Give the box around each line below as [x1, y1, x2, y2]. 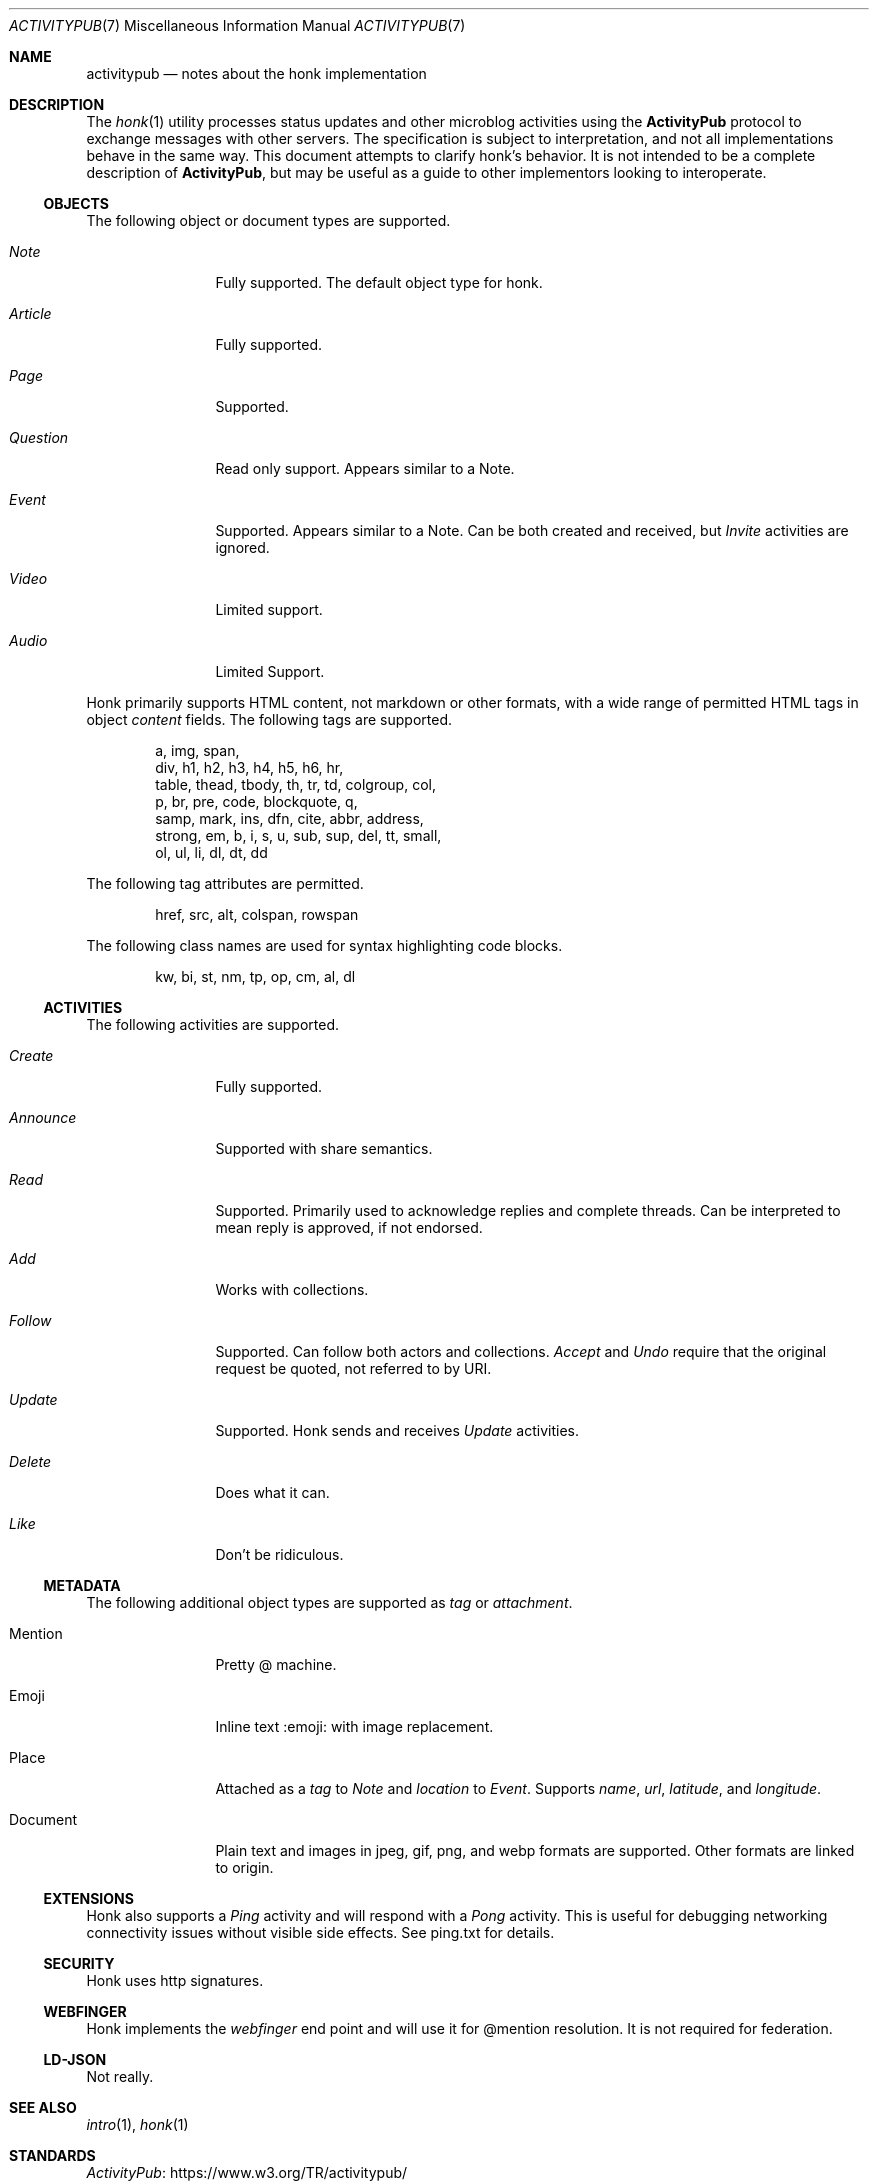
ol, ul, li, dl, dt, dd [155, 844, 268, 861]
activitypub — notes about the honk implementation [86, 65, 427, 82]
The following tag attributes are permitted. [86, 875, 364, 892]
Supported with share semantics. [215, 1140, 433, 1157]
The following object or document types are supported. [86, 212, 451, 229]
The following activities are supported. [86, 1016, 339, 1033]
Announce [9, 1109, 77, 1126]
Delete [9, 1453, 52, 1470]
